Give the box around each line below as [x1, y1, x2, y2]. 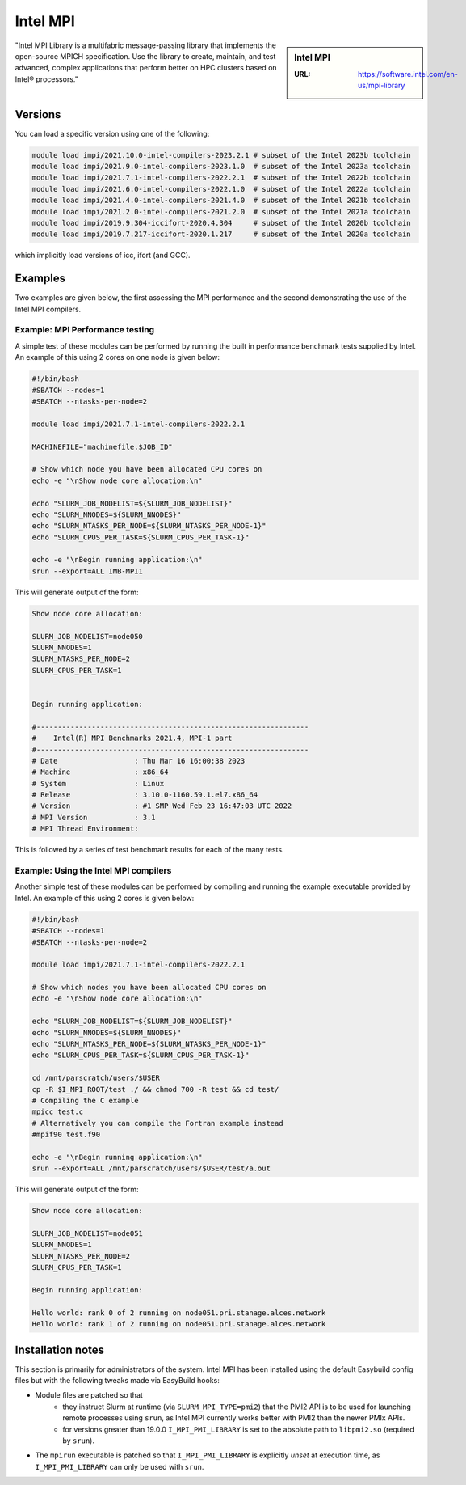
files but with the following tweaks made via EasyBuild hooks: [15, 1376, 220, 1386]
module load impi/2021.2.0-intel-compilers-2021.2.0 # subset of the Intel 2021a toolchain [31, 207, 411, 216]
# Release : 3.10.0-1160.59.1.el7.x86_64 [31, 790, 258, 800]
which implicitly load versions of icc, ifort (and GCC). [15, 251, 191, 260]
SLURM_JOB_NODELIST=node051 [31, 1229, 143, 1238]
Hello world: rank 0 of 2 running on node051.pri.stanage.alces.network [31, 1308, 326, 1318]
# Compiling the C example [31, 1096, 139, 1105]
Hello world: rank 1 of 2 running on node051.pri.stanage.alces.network [31, 1319, 326, 1329]
